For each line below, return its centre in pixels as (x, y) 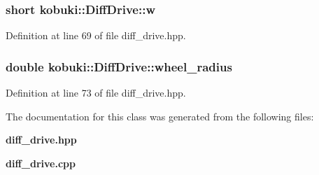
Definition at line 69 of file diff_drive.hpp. (96, 35)
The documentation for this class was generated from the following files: (160, 116)
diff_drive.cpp (41, 163)
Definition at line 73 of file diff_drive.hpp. (96, 93)
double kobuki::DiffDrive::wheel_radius (119, 66)
